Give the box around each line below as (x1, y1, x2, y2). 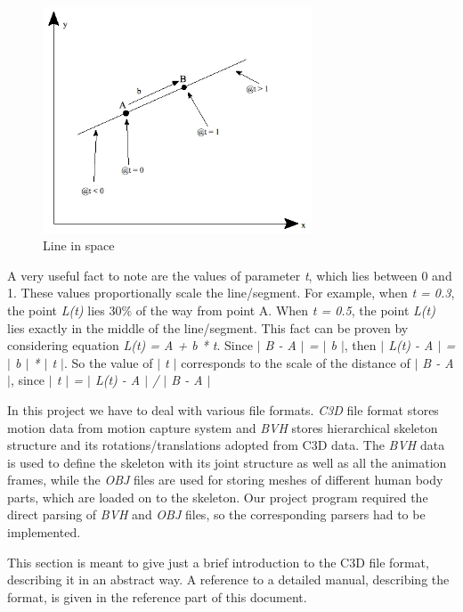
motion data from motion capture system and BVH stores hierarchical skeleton (7, 418, 438, 437)
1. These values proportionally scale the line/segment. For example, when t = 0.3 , (7, 283, 455, 302)
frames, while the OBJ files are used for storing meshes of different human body (7, 470, 443, 489)
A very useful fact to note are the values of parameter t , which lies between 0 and (7, 265, 452, 284)
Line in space (43, 236, 115, 255)
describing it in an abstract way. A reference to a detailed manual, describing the (7, 570, 450, 589)
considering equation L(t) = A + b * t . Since (7, 336, 253, 355)
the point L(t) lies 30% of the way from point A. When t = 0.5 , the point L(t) (7, 300, 435, 319)
